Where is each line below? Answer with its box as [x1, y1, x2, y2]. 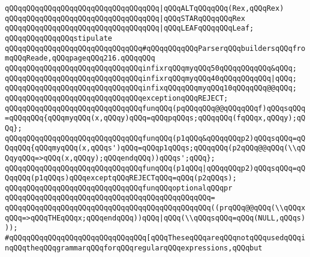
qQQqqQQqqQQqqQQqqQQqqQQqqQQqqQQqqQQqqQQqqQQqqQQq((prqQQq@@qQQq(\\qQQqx [5, 204, 306, 213]
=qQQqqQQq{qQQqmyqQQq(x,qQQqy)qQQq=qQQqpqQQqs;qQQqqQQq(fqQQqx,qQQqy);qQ [5, 114, 306, 123]
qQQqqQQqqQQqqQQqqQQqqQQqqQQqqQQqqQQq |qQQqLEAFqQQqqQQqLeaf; [5, 24, 254, 33]
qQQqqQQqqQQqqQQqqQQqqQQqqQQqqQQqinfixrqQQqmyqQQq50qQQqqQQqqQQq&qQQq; [5, 64, 297, 72]
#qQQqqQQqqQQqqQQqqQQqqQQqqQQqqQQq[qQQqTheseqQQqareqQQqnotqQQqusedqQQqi [5, 234, 306, 243]
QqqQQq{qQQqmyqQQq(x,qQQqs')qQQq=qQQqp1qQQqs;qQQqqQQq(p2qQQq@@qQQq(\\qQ [5, 144, 306, 153]
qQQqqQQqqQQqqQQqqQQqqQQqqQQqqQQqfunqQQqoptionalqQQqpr [5, 183, 233, 192]
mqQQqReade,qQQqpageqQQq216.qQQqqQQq [5, 54, 155, 63]
